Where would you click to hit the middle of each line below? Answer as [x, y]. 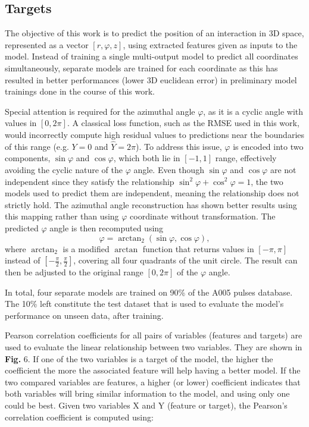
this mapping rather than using [62, 216]
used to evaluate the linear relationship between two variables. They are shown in [154, 347]
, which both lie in [147, 158]
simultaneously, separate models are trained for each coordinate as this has [141, 67]
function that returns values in [198, 248]
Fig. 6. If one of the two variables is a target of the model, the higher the [139, 358]
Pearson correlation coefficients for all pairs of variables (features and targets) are [154, 335]
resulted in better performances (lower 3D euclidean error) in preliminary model [151, 79]
